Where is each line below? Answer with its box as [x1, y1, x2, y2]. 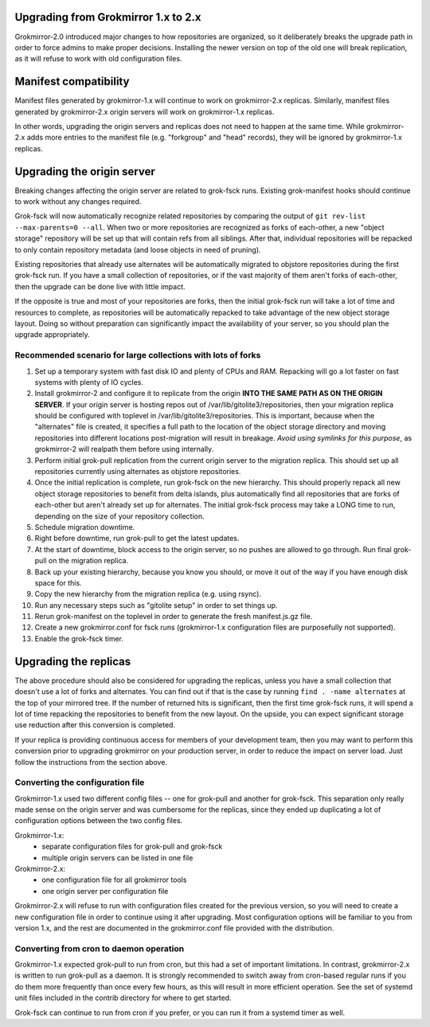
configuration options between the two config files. [14, 816, 183, 825]
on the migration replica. [48, 556, 129, 566]
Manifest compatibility [14, 75, 130, 88]
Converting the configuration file [14, 777, 145, 788]
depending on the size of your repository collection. [34, 511, 205, 521]
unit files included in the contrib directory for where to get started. [14, 993, 232, 1003]
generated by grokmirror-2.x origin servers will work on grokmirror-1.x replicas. [14, 107, 275, 116]
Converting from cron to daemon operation [14, 943, 185, 954]
